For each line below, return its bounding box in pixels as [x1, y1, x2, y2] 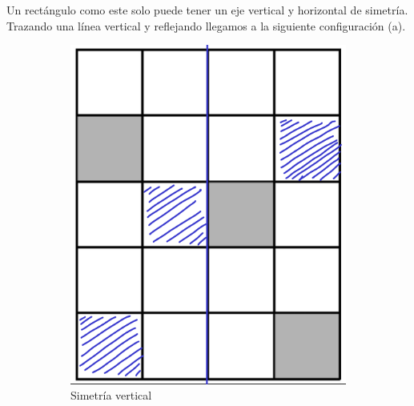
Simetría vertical [70, 387, 152, 404]
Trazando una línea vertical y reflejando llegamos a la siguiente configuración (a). [6, 17, 406, 34]
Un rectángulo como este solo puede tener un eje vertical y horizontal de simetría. [6, 2, 408, 18]
